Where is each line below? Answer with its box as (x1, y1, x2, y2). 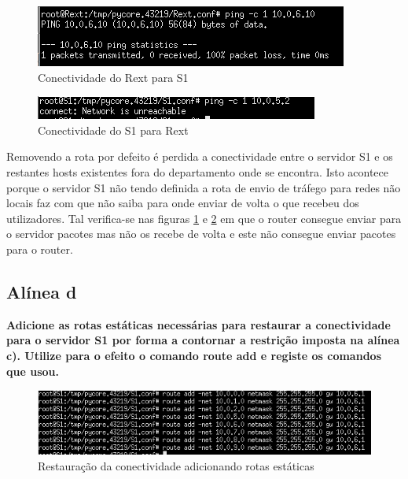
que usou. (6, 362, 59, 379)
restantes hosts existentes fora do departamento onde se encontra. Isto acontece (6, 163, 389, 180)
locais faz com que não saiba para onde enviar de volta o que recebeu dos (6, 195, 359, 211)
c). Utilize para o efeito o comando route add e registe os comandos (6, 347, 381, 363)
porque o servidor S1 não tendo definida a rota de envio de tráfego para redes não (6, 179, 401, 195)
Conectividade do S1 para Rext (38, 121, 189, 138)
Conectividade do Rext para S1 (38, 69, 189, 85)
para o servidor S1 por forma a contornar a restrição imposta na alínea (6, 332, 400, 348)
